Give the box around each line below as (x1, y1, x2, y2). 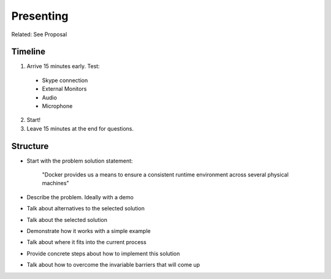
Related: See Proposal (11, 31, 67, 38)
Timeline (11, 47, 46, 57)
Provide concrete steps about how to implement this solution (26, 250, 180, 257)
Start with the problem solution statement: (26, 157, 133, 164)
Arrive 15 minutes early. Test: (26, 63, 101, 70)
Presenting (11, 9, 69, 23)
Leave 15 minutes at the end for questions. (26, 124, 134, 132)
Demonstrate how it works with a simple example (26, 227, 151, 235)
